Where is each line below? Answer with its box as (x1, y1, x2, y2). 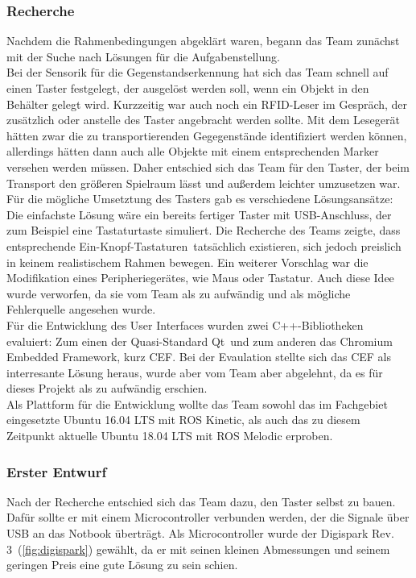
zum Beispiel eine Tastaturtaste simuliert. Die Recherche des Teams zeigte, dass (6, 222, 401, 239)
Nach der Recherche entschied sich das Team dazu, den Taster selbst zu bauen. (6, 493, 396, 509)
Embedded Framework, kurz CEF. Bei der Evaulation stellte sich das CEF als (6, 348, 392, 365)
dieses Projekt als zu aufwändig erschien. (6, 380, 208, 397)
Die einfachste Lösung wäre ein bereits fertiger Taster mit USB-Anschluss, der (6, 206, 392, 222)
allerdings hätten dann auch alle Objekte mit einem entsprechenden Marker (6, 143, 379, 160)
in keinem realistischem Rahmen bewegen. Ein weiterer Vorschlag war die (6, 253, 369, 270)
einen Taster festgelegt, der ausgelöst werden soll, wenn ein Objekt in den (6, 80, 369, 96)
